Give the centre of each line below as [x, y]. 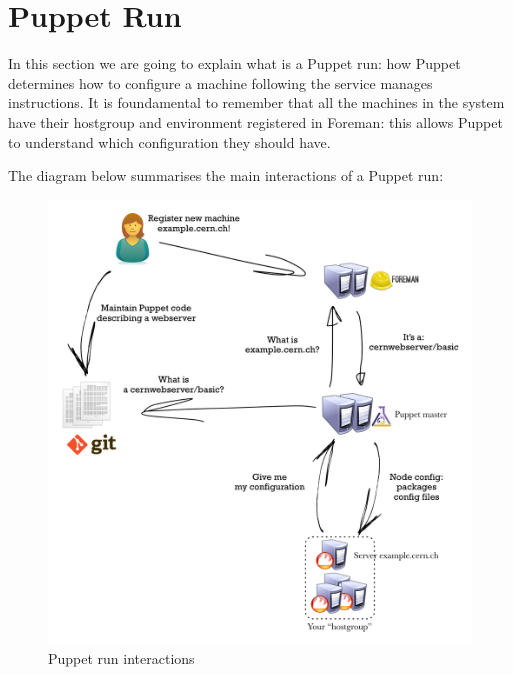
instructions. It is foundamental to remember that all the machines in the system [256, 102]
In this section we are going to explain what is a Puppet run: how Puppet [234, 63]
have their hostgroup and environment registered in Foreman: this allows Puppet [255, 121]
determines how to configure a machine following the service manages [220, 82]
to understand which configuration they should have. [169, 141]
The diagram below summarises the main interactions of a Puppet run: [226, 175]
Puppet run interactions [121, 658]
